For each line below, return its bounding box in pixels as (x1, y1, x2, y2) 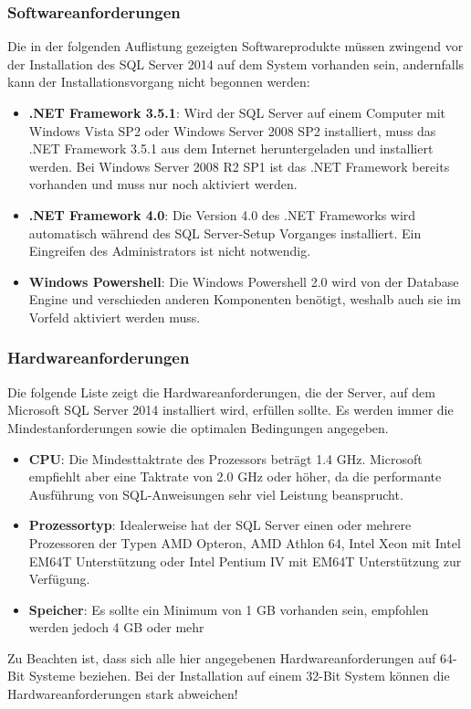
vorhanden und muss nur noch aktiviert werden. (28, 175, 298, 194)
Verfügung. (28, 569, 90, 588)
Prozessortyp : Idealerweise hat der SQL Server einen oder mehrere (28, 515, 412, 534)
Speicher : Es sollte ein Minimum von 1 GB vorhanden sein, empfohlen (28, 599, 429, 619)
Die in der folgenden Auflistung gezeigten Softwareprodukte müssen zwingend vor (7, 37, 464, 56)
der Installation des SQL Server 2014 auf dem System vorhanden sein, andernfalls (7, 54, 465, 73)
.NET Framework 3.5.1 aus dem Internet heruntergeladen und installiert (28, 139, 434, 158)
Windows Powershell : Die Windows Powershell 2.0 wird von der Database (28, 271, 459, 291)
